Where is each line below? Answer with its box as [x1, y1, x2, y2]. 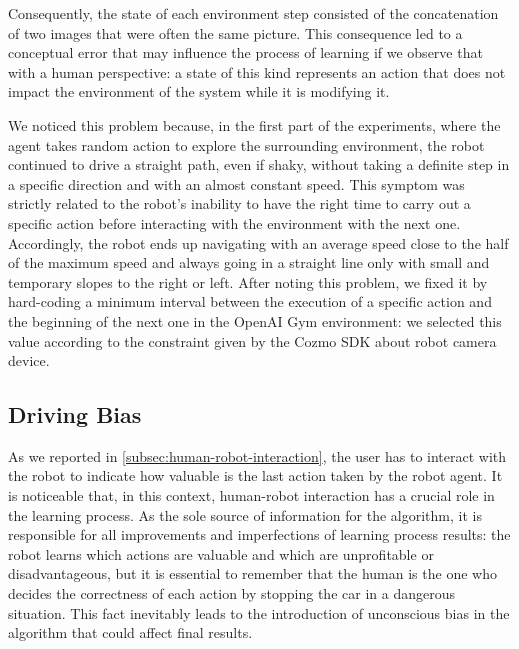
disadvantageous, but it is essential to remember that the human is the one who [8, 563, 497, 584]
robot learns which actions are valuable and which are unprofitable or [8, 543, 434, 564]
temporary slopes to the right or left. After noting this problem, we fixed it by [8, 271, 488, 292]
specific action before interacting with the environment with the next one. [8, 212, 461, 233]
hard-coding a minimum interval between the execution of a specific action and [8, 291, 492, 312]
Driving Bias [8, 399, 142, 430]
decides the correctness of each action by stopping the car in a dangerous [8, 583, 455, 604]
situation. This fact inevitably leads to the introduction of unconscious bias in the [8, 602, 510, 623]
